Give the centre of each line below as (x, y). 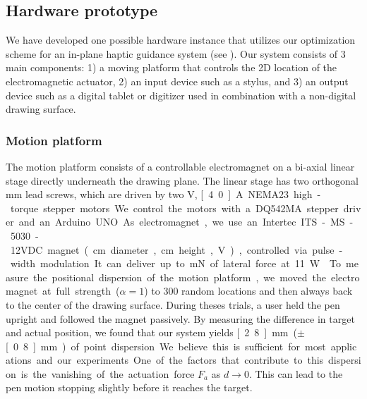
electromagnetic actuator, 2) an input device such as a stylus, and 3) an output (177, 81)
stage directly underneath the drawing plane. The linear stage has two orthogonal (182, 180)
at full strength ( (81, 291)
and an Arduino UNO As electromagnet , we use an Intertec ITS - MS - (186, 222)
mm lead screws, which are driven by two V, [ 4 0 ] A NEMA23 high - (163, 194)
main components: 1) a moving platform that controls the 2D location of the (172, 67)
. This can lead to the (296, 373)
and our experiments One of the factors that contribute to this (180, 360)
